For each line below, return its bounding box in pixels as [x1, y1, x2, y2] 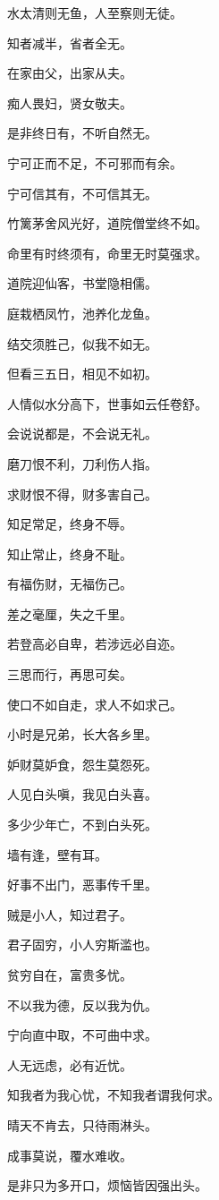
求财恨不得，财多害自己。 [7, 484, 157, 503]
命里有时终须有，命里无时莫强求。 [7, 243, 207, 262]
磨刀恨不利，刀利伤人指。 [7, 454, 157, 472]
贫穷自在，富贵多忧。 [7, 966, 132, 983]
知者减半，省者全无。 [7, 33, 132, 52]
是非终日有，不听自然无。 [7, 123, 157, 142]
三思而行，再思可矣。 [7, 665, 132, 684]
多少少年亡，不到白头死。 [7, 815, 157, 834]
